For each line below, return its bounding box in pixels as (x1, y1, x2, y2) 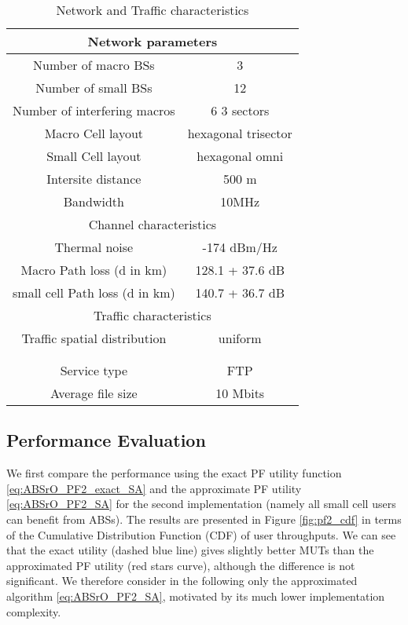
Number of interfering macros (13, 101, 175, 119)
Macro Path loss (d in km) (20, 261, 167, 279)
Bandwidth (63, 192, 124, 210)
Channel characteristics (88, 215, 217, 233)
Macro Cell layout (44, 124, 144, 142)
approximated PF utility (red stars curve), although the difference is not (6, 557, 355, 573)
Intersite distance (46, 170, 142, 188)
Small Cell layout (46, 147, 142, 165)
